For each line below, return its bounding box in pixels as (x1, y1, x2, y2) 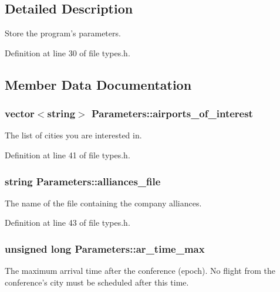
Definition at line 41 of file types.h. (5, 148, 130, 161)
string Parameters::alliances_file (5, 174, 161, 188)
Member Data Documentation (5, 75, 192, 93)
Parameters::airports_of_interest (91, 106, 253, 121)
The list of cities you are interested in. (5, 129, 142, 141)
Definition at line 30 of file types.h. (5, 46, 130, 59)
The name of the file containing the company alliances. (5, 196, 202, 209)
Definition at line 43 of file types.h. (5, 216, 130, 229)
